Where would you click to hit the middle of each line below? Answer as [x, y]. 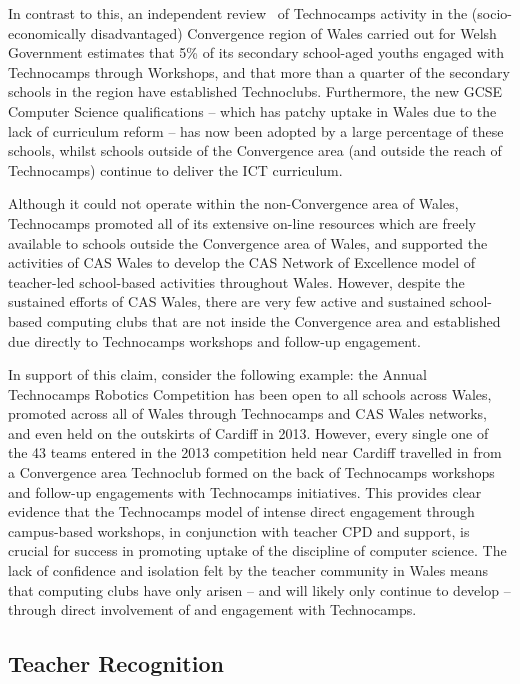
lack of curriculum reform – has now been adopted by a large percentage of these [256, 130]
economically [47, 32]
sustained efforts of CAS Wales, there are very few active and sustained [227, 301]
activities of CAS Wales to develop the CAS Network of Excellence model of [242, 262]
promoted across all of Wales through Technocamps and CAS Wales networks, [247, 413]
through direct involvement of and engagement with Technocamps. [212, 609]
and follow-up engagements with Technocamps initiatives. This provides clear [245, 491]
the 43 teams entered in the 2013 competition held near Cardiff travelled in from [255, 452]
